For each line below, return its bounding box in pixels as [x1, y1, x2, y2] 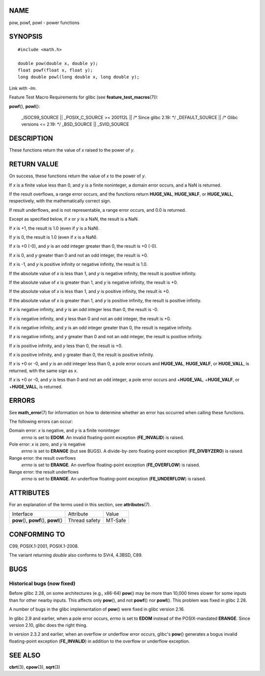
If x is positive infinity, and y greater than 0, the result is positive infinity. [9, 352, 155, 358]
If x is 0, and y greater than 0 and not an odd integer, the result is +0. [9, 252, 148, 258]
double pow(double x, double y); [18, 61, 98, 66]
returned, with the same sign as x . [9, 367, 78, 374]
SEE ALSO [9, 651, 41, 659]
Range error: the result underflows [9, 469, 79, 475]
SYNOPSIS [9, 32, 43, 41]
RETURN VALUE [9, 160, 59, 168]
